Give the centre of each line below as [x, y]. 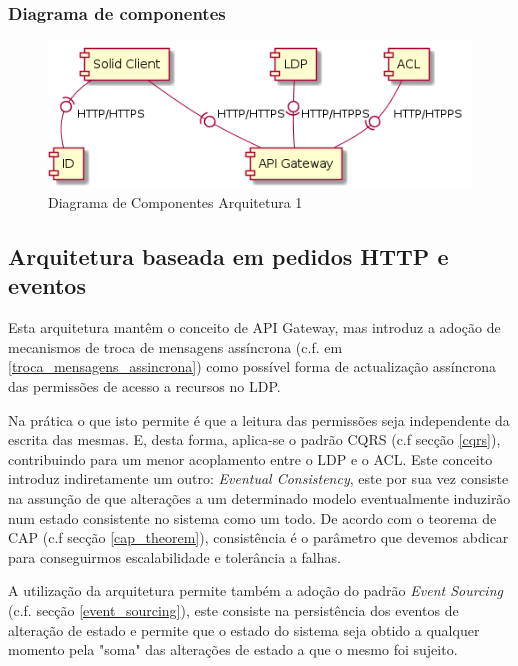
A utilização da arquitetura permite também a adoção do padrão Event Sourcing [255, 590]
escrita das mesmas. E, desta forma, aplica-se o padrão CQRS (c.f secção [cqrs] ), [254, 439]
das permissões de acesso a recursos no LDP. [144, 385]
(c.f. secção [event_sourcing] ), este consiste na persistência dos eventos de [233, 609]
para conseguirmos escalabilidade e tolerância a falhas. [174, 556]
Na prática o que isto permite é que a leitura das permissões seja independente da [259, 419]
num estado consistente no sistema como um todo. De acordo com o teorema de [252, 517]
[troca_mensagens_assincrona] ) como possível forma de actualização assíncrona [252, 366]
